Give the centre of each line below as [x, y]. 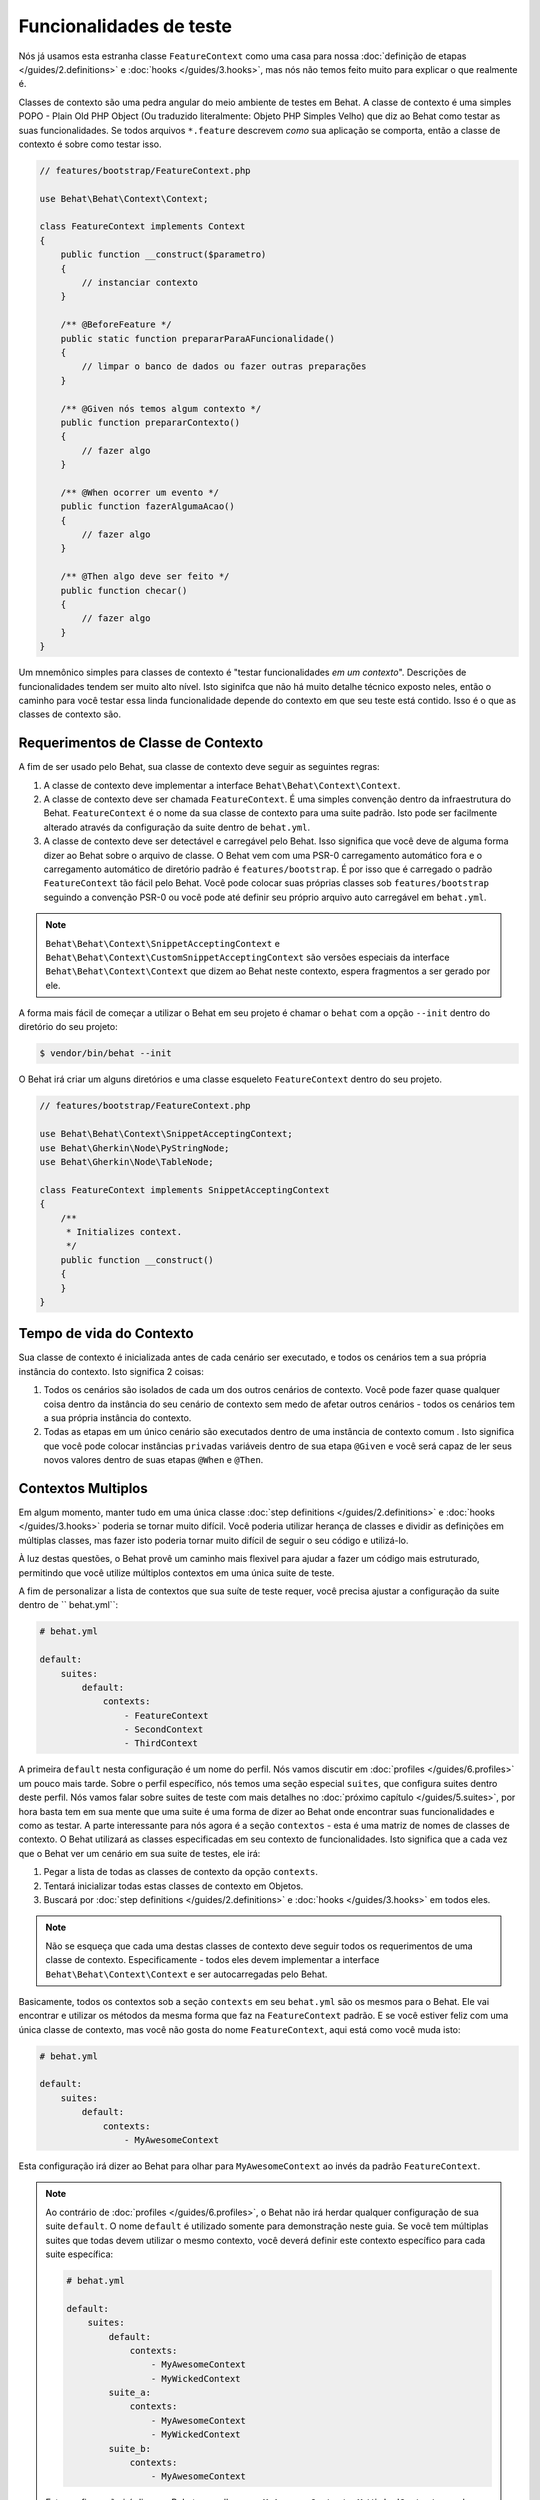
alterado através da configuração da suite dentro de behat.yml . [176, 827]
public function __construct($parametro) [163, 254]
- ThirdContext [161, 1743]
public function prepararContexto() [150, 422]
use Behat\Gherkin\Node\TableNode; [126, 1161]
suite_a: [130, 2393]
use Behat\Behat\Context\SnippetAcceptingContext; [166, 1134]
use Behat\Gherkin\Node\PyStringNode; [134, 1148]
